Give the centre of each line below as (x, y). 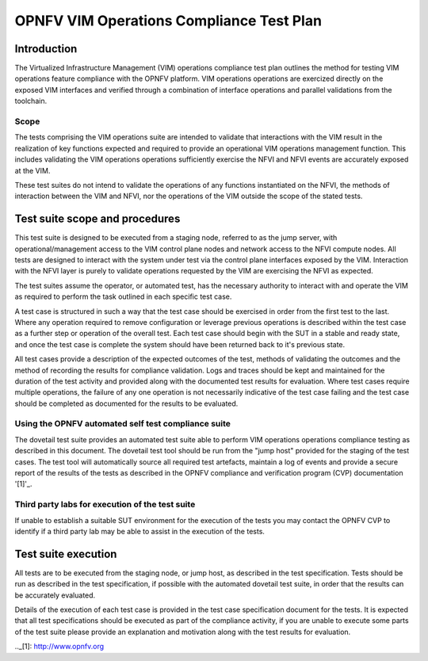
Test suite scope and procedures (97, 219)
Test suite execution (66, 554)
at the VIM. (32, 170)
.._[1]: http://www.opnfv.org (59, 647)
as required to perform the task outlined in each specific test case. (123, 296)
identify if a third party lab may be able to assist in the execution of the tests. (140, 531)
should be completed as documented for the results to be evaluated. (126, 403)
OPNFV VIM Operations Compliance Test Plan (168, 21)
